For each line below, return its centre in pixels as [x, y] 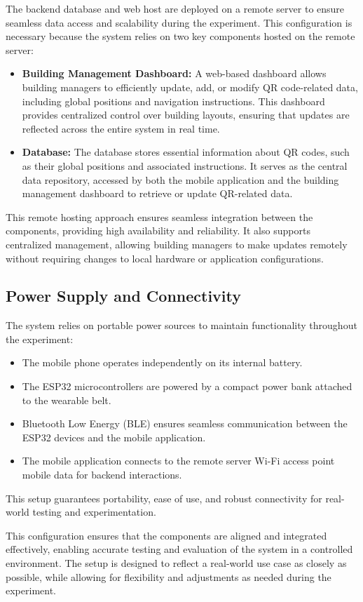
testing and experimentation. [94, 512]
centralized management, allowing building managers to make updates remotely [177, 244]
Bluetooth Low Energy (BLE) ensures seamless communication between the [185, 423]
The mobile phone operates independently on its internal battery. [162, 362]
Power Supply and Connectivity [124, 296]
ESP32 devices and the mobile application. [114, 437]
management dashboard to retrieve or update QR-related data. [157, 193]
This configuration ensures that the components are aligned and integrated [166, 535]
